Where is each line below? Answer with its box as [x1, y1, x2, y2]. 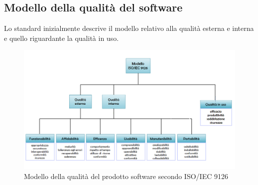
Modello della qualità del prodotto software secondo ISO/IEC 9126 [24, 171, 228, 181]
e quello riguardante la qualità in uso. [4, 32, 119, 43]
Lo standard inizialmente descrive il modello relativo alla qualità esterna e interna [4, 23, 254, 33]
